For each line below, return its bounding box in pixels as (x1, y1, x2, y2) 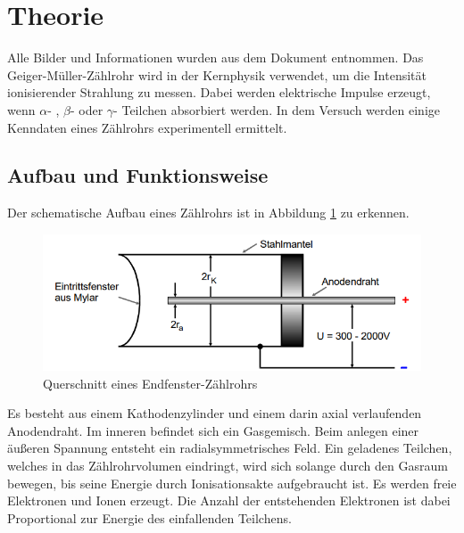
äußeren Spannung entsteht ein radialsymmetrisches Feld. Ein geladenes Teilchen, (7, 439, 452, 457)
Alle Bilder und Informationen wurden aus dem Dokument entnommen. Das (7, 48, 424, 67)
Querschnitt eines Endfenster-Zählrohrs (43, 373, 258, 392)
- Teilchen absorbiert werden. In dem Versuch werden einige (113, 100, 440, 119)
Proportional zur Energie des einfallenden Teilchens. (7, 508, 292, 527)
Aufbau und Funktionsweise (7, 161, 269, 189)
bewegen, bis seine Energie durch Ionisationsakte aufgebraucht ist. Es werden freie (7, 473, 457, 492)
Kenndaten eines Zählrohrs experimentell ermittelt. (7, 118, 287, 136)
